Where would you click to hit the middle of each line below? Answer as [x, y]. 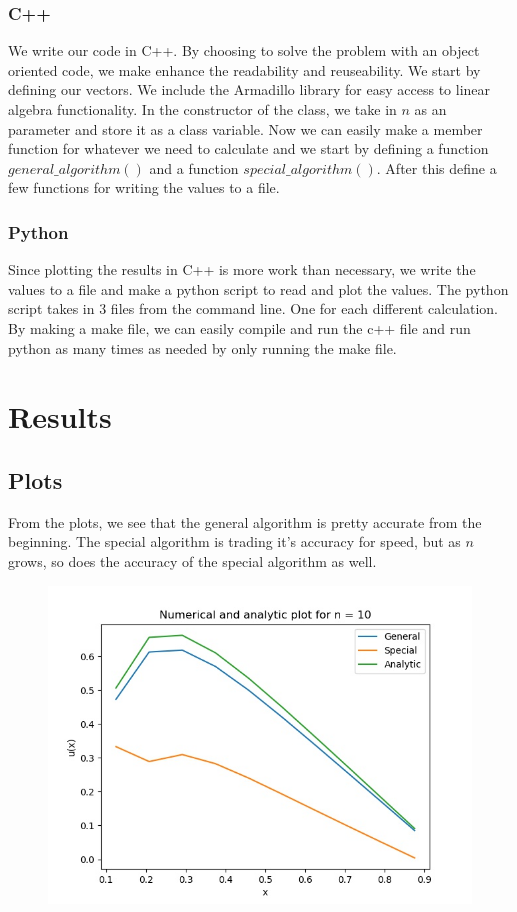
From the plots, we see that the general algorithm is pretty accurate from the [245, 521]
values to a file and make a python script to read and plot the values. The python [258, 288]
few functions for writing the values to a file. [144, 187]
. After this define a [436, 167]
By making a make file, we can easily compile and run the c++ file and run [239, 327]
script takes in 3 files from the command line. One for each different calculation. [253, 308]
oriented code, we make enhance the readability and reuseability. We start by [244, 69]
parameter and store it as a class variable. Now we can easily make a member [245, 128]
